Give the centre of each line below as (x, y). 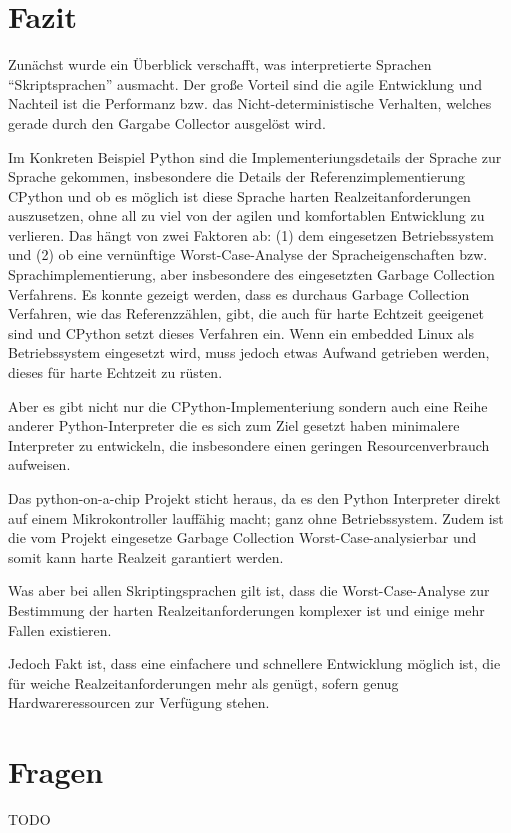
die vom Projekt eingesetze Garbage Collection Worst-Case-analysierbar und (242, 537)
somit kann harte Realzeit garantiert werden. (146, 556)
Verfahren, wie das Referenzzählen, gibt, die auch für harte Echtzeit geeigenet (246, 313)
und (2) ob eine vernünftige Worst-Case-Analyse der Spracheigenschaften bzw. (248, 254)
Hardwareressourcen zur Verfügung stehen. (139, 702)
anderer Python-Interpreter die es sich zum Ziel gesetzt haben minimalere (234, 425)
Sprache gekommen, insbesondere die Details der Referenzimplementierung (236, 176)
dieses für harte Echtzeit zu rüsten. (115, 372)
